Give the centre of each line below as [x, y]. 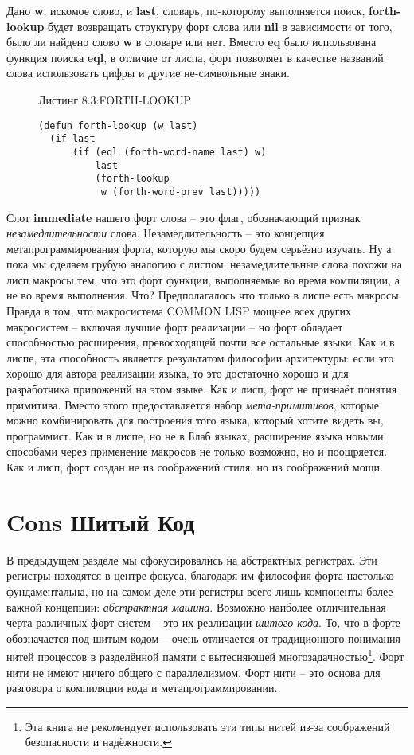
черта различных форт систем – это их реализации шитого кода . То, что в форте [203, 622]
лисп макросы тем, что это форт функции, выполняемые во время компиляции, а [203, 279]
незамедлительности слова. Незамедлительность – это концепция [166, 233]
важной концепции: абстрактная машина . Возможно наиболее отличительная [196, 606]
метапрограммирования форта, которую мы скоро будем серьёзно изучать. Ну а [199, 248]
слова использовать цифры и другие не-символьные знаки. [148, 73]
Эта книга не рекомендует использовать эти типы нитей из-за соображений [207, 726]
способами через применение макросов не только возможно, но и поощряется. [197, 451]
